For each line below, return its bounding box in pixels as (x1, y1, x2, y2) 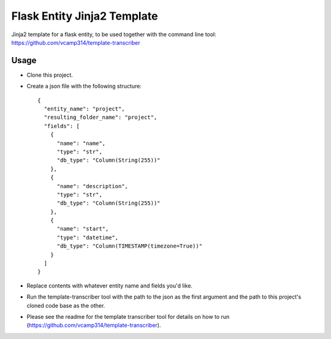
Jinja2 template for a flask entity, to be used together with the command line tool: (11, 31, 217, 38)
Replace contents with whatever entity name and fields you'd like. (26, 282, 193, 289)
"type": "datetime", (56, 234, 119, 241)
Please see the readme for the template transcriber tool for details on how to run (26, 313, 230, 320)
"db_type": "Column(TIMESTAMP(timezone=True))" (56, 243, 202, 249)
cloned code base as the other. (26, 302, 105, 309)
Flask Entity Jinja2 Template (11, 9, 158, 23)
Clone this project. (26, 71, 74, 78)
